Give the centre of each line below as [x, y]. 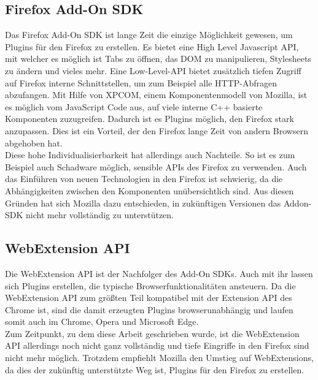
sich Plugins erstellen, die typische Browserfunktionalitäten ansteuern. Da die [150, 285]
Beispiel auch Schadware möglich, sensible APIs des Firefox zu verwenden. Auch [156, 166]
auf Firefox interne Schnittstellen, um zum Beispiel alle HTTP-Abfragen [141, 82]
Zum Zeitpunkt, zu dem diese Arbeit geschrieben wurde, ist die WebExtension [152, 333]
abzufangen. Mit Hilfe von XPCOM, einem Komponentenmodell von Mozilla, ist [156, 95]
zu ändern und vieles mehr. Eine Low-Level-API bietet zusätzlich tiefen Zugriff [153, 70]
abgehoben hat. [34, 142]
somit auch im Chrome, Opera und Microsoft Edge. [102, 321]
